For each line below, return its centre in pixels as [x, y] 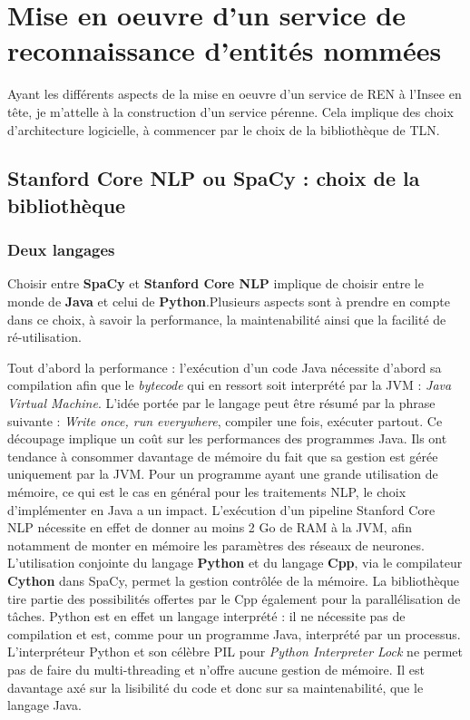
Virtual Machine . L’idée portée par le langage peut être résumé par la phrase [221, 403]
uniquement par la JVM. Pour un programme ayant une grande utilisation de [223, 474]
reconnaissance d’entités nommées [225, 50]
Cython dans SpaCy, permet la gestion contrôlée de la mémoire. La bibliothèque [234, 580]
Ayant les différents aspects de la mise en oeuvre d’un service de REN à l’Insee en [235, 94]
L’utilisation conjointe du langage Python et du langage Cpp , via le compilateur [235, 563]
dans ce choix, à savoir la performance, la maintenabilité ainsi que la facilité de [227, 319]
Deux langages [61, 250]
